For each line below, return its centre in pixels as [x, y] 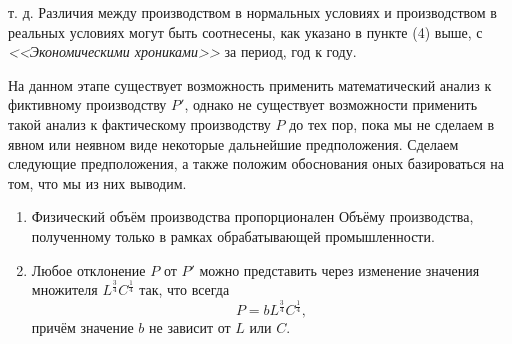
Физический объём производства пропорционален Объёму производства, [252, 216]
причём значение [82, 327]
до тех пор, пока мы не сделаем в [392, 123]
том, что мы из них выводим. [97, 182]
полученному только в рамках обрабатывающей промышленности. [233, 235]
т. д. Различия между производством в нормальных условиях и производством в [252, 12]
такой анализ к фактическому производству [139, 123]
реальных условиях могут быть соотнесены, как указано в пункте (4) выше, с [245, 31]
